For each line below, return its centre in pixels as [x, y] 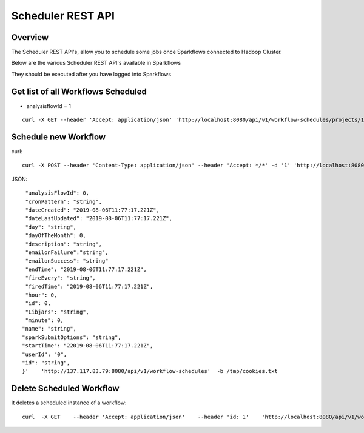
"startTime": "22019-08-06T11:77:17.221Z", [88, 346]
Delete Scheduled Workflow [65, 388]
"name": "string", [49, 329]
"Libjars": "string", [57, 312]
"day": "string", [51, 227]
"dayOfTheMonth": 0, [56, 236]
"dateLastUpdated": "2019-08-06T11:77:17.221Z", [99, 219]
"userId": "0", [45, 354]
